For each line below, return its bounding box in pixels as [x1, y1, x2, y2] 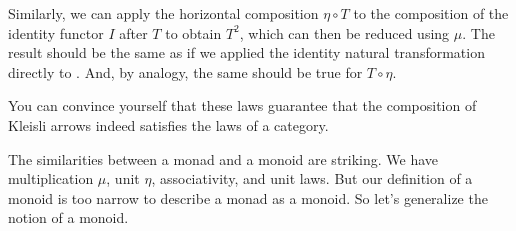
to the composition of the [353, 3, 509, 23]
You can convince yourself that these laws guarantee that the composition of [8, 95, 477, 116]
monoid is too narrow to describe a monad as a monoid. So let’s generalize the [8, 187, 488, 208]
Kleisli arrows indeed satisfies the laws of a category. [8, 114, 329, 135]
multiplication [8, 168, 94, 189]
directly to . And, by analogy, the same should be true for [8, 61, 363, 82]
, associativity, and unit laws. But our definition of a [151, 168, 473, 189]
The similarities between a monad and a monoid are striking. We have [8, 148, 439, 169]
